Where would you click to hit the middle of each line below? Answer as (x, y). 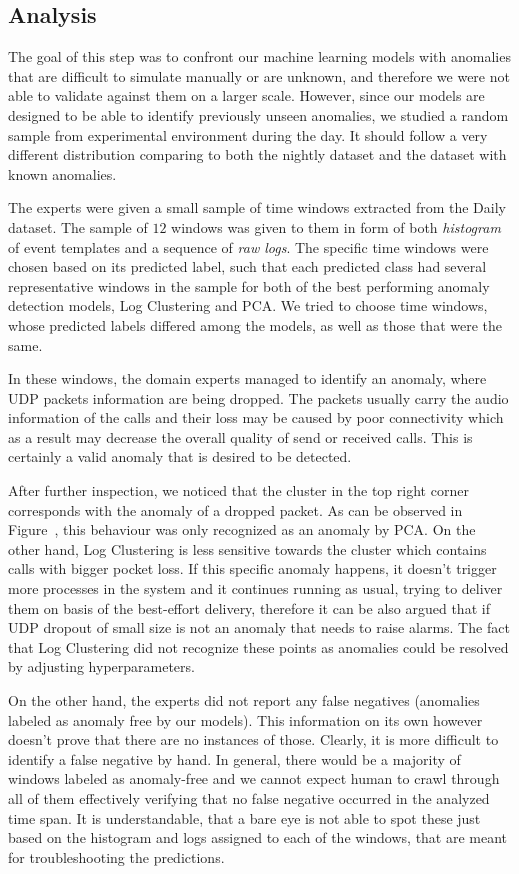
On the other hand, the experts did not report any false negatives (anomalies (244, 700)
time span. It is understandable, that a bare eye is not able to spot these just (244, 817)
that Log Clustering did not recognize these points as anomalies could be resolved (258, 646)
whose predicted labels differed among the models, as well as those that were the (255, 324)
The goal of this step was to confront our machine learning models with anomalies (259, 56)
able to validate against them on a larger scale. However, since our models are (246, 95)
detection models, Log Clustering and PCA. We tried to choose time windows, (248, 305)
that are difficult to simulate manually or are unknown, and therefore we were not (259, 75)
